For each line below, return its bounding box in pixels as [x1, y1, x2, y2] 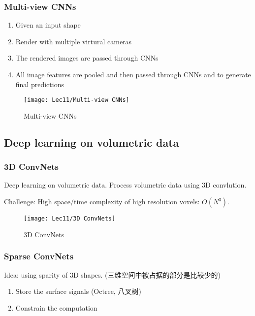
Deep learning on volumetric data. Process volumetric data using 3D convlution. [4, 180, 247, 190]
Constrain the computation [15, 302, 97, 313]
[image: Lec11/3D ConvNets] [24, 215, 116, 222]
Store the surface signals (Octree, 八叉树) [15, 286, 141, 296]
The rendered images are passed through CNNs [15, 53, 159, 63]
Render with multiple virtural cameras [15, 36, 132, 46]
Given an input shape [15, 20, 81, 30]
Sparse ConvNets [4, 250, 74, 262]
